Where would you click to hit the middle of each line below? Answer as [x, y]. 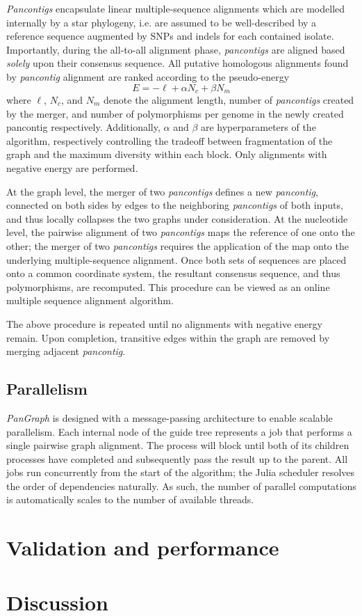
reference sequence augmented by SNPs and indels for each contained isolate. [170, 36]
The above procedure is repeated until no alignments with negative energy [164, 323]
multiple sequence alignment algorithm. [90, 300]
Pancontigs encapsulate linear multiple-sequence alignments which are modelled [176, 8]
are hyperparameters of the [258, 127]
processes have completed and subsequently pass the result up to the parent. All [177, 458]
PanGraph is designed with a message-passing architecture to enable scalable [170, 417]
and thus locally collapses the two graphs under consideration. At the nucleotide [177, 218]
